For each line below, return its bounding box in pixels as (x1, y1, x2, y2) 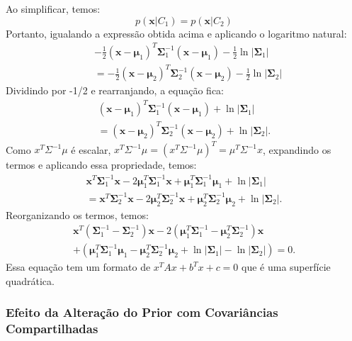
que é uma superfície (242, 259, 331, 274)
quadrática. (6, 273, 55, 288)
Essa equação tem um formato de (6, 259, 151, 274)
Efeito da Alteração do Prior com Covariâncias (6, 303, 278, 321)
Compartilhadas (6, 320, 98, 337)
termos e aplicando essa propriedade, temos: (6, 157, 197, 172)
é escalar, (71, 142, 111, 157)
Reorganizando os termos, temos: (6, 207, 149, 222)
